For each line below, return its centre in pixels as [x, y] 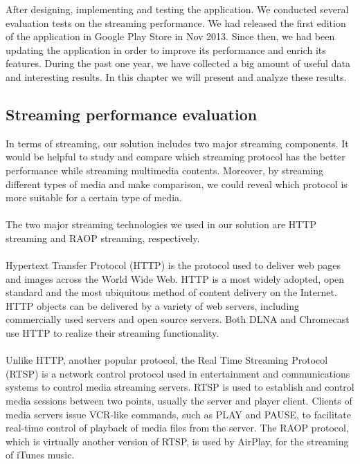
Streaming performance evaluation [132, 114]
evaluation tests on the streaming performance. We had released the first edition [176, 22]
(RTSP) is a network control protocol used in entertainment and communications [178, 373]
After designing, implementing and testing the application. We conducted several [177, 9]
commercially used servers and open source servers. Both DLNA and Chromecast [178, 319]
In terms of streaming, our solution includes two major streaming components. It [177, 143]
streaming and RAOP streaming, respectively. [103, 238]
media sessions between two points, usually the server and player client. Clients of [179, 401]
